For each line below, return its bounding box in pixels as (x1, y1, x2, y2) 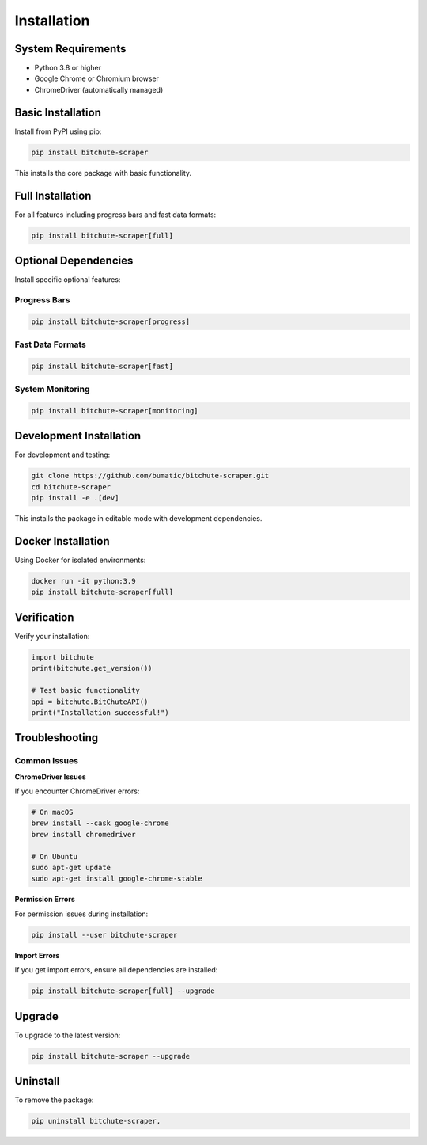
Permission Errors (14, 895, 75, 904)
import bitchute (31, 652, 95, 661)
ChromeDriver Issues (14, 772, 86, 782)
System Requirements (14, 42, 127, 55)
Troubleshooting (14, 731, 99, 744)
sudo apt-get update (31, 863, 111, 872)
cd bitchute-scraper (31, 482, 111, 491)
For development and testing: (14, 450, 111, 459)
